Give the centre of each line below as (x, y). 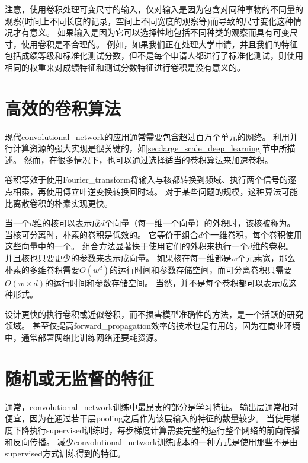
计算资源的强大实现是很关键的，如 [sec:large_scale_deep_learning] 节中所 (150, 148)
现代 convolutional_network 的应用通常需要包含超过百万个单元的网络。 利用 (147, 136)
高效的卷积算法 (63, 108)
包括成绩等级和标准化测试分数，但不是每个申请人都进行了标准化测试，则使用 (154, 56)
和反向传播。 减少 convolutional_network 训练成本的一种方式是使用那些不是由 (152, 441)
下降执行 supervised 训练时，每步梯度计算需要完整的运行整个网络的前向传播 (156, 429)
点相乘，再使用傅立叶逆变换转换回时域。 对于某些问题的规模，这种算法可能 (151, 191)
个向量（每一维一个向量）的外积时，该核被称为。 (200, 223)
